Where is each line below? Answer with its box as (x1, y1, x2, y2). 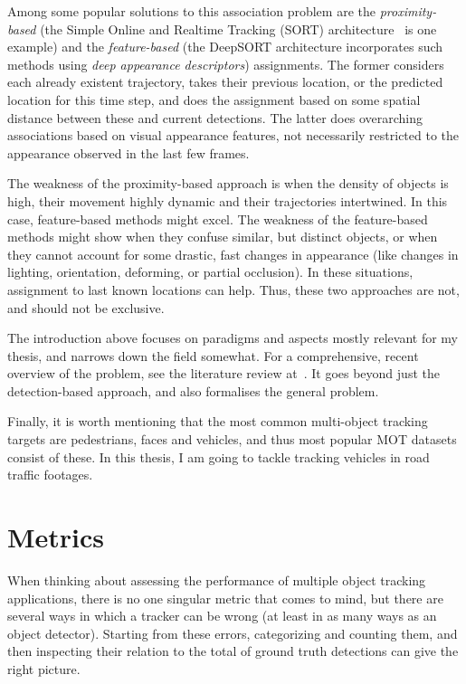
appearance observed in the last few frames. (7, 143, 250, 162)
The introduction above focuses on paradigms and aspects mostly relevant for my (7, 328, 458, 347)
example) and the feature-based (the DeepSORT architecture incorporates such (7, 37, 443, 56)
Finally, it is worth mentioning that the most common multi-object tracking (7, 412, 428, 431)
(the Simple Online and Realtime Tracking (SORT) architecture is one (40, 19, 437, 38)
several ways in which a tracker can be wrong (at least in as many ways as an (7, 606, 437, 625)
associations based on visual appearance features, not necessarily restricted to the (7, 126, 460, 145)
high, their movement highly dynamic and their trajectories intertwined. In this (7, 191, 448, 210)
